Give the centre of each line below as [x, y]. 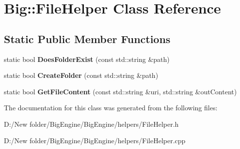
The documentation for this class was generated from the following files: [111, 108]
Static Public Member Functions [87, 38]
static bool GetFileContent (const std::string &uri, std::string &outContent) [120, 91]
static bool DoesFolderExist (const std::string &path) [87, 59]
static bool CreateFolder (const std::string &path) [81, 75]
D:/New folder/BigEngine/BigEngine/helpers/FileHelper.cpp [95, 140]
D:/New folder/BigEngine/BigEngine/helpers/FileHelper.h [91, 124]
